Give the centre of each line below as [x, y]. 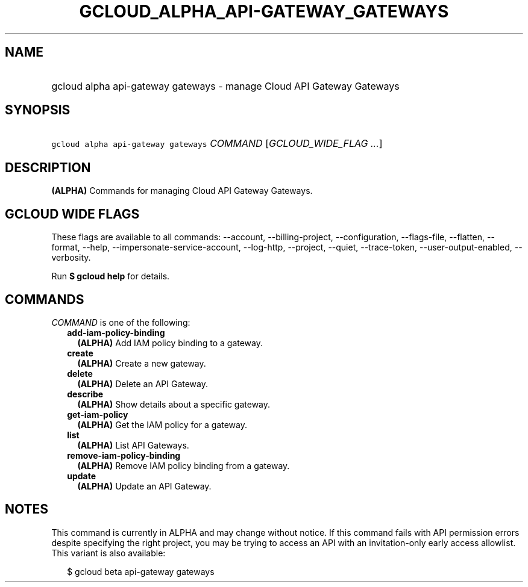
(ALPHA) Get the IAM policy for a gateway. [162, 424]
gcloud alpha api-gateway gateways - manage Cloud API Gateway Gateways [225, 86]
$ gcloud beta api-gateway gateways [141, 571]
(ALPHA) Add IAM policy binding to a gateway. [170, 343]
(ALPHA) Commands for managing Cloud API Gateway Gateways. [182, 191]
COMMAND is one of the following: [121, 322]
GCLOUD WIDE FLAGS [72, 214]
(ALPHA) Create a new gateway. [142, 363]
